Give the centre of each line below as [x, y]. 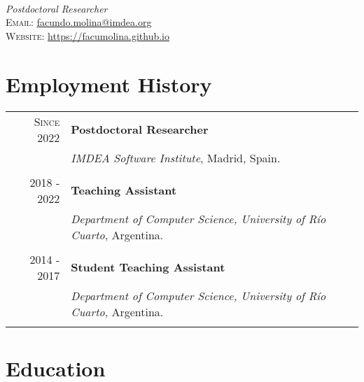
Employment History [109, 84]
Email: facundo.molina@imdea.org [79, 22]
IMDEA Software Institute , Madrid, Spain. [176, 157]
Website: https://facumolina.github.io [88, 35]
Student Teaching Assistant [148, 267]
